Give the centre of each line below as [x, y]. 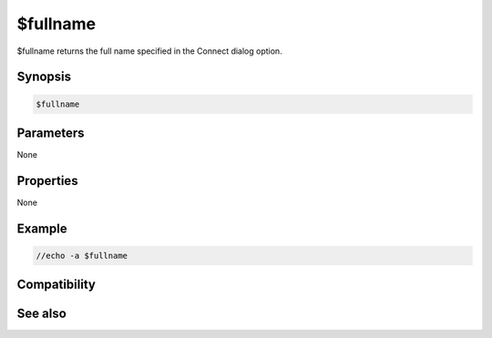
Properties [47, 181]
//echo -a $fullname [82, 256]
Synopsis [44, 77]
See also [42, 314]
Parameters [51, 133]
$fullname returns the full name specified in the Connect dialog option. [149, 51]
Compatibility [56, 285]
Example [42, 228]
